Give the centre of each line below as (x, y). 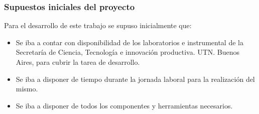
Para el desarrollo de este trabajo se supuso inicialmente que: (98, 25)
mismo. (27, 89)
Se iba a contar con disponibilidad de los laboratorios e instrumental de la (129, 42)
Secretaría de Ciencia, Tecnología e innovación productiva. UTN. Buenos (128, 52)
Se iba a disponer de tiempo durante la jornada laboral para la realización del (135, 79)
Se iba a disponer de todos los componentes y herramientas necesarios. (124, 105)
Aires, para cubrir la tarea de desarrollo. (78, 62)
